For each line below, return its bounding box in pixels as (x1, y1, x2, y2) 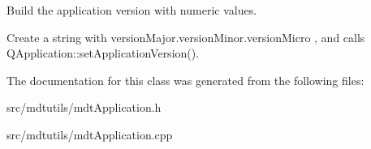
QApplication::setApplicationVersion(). (6, 45, 200, 62)
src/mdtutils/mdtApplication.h (6, 99, 162, 116)
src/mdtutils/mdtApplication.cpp (6, 126, 173, 143)
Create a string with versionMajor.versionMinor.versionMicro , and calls (6, 28, 365, 45)
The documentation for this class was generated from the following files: (6, 71, 365, 88)
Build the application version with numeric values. (6, 2, 257, 18)
